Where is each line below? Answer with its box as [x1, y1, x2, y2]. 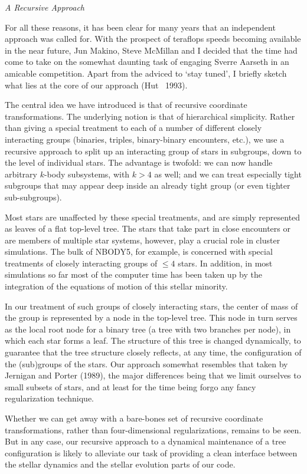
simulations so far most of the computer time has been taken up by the [5, 268, 262, 281]
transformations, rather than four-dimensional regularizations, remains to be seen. [5, 423, 302, 436]
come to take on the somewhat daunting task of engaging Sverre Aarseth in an [5, 55, 289, 68]
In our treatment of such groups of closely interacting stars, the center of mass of [5, 299, 298, 312]
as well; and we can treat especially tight [154, 167, 302, 180]
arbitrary [5, 167, 37, 180]
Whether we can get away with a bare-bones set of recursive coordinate [5, 412, 263, 424]
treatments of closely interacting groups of [5, 256, 158, 269]
